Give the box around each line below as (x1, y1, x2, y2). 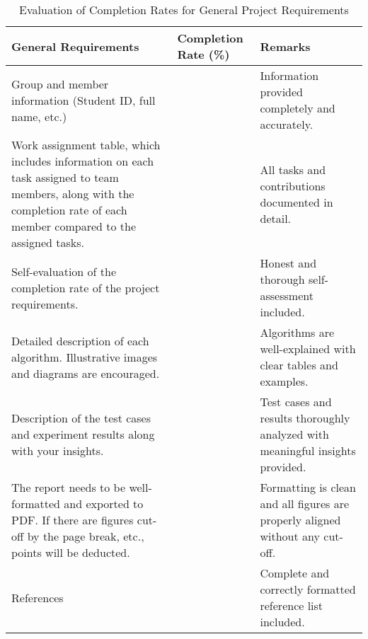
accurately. (260, 116, 314, 132)
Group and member (11, 75, 109, 92)
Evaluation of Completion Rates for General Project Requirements (19, 1, 349, 18)
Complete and (260, 565, 330, 581)
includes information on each (11, 153, 154, 169)
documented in (260, 193, 333, 210)
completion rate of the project (11, 279, 160, 296)
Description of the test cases (11, 410, 151, 426)
